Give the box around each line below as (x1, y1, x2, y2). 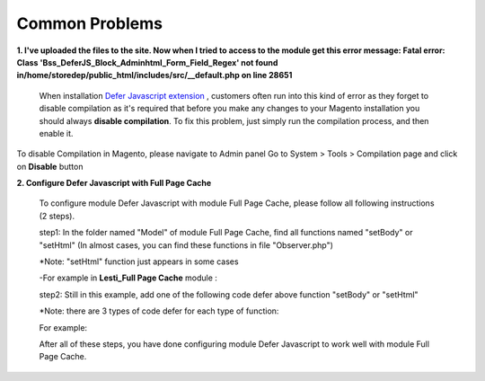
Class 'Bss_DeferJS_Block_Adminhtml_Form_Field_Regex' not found (16, 57, 278, 67)
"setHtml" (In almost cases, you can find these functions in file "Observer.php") (39, 239, 334, 251)
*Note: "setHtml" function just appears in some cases (39, 256, 239, 267)
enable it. (39, 128, 74, 138)
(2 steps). (39, 210, 75, 221)
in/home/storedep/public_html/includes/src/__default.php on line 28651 (16, 70, 293, 81)
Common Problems (16, 13, 163, 33)
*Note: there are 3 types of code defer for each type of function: (39, 306, 279, 316)
